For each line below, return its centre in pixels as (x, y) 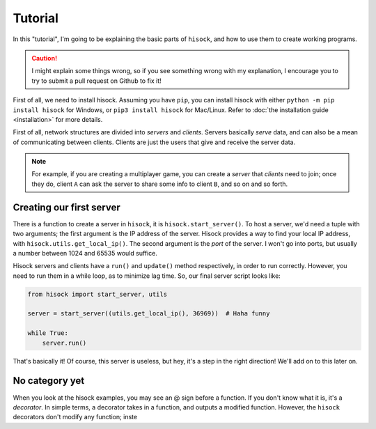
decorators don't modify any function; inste (75, 417)
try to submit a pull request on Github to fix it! (96, 81)
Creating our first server (67, 207)
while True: (48, 333)
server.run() (64, 343)
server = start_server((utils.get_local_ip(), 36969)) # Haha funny (149, 314)
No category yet (49, 381)
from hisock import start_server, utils (97, 294)
